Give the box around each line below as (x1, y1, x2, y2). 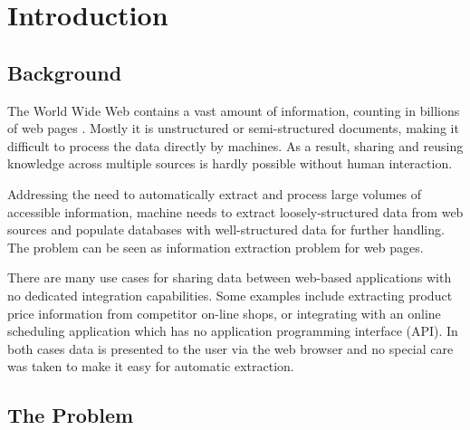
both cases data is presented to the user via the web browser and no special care (7, 339, 454, 358)
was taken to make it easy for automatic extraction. (7, 357, 294, 376)
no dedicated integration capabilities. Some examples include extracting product (7, 285, 453, 304)
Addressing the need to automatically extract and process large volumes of (7, 184, 422, 203)
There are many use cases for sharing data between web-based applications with (7, 268, 452, 287)
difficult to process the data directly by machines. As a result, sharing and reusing (7, 136, 464, 155)
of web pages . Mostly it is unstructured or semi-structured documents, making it (7, 119, 459, 138)
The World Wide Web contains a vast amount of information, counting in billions (7, 100, 460, 119)
